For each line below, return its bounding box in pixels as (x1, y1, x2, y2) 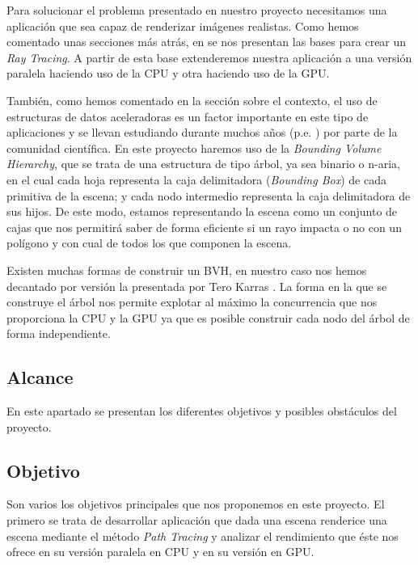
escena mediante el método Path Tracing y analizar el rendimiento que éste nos (6, 527, 399, 544)
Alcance (6, 365, 74, 390)
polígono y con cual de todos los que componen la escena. (6, 234, 292, 251)
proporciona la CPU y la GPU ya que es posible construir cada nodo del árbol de (6, 309, 410, 326)
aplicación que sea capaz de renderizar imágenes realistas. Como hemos (6, 17, 359, 34)
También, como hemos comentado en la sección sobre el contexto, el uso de (6, 91, 378, 108)
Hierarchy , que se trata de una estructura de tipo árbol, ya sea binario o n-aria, (6, 155, 400, 172)
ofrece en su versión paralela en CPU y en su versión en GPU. (6, 543, 315, 560)
